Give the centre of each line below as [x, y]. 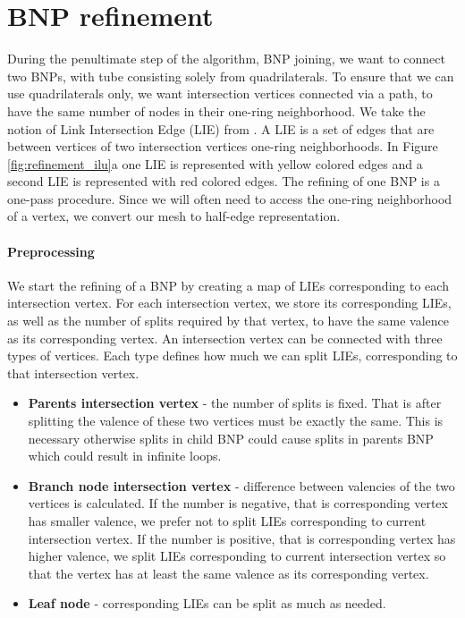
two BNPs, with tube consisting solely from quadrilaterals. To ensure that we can [231, 76]
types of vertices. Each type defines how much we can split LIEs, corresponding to [232, 356]
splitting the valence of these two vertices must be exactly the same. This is [236, 421]
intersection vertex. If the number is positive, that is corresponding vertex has [242, 538]
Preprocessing [51, 251]
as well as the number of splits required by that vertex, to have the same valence [228, 321]
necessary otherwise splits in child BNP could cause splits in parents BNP [231, 438]
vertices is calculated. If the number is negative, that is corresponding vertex [238, 503]
